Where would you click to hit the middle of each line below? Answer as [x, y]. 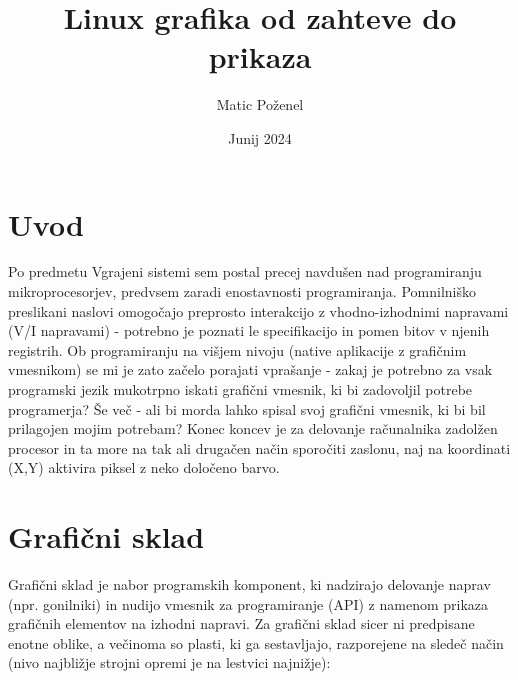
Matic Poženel [260, 104]
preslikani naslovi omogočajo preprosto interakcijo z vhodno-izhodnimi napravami [258, 310]
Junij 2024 [260, 137]
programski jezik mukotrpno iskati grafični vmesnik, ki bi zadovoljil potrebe [240, 389]
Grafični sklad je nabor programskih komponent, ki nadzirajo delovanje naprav [249, 584]
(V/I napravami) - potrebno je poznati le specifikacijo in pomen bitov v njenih [249, 330]
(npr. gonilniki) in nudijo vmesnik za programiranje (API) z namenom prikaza [248, 603]
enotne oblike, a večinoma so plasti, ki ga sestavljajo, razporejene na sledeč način [256, 642]
